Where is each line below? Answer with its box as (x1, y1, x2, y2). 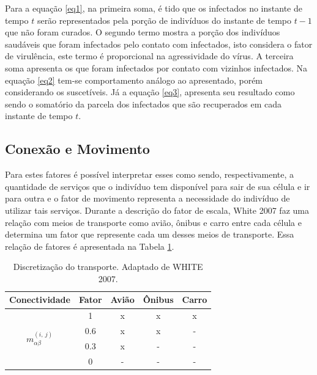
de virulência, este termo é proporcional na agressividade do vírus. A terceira (5, 49, 294, 62)
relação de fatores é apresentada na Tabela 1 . (5, 239, 174, 252)
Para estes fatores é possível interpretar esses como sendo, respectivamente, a (5, 168, 294, 181)
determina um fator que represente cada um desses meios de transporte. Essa (5, 228, 294, 241)
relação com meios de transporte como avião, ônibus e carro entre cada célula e (5, 216, 302, 228)
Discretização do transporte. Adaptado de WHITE (13, 260, 203, 273)
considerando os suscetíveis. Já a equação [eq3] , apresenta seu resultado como (5, 86, 295, 98)
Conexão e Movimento (5, 139, 150, 158)
